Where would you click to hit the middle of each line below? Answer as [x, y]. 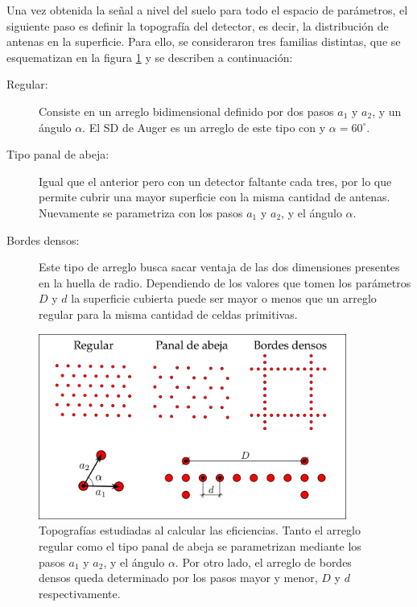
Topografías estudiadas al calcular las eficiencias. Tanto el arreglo [200, 530]
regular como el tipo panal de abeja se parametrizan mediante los [200, 545]
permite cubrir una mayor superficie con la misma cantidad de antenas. [215, 197]
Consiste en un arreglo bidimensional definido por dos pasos [186, 111]
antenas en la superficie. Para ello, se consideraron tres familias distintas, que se [204, 41]
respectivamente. [80, 593]
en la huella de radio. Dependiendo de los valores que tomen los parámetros [225, 282]
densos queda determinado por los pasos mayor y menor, [178, 578]
